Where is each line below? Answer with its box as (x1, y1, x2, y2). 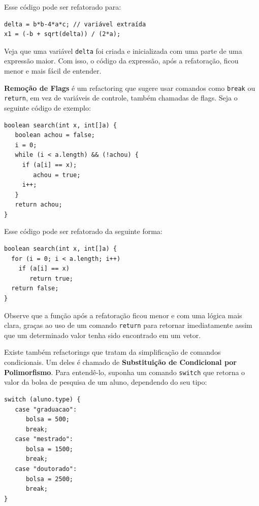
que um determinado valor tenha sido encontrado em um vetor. (4, 329, 201, 340)
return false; (11, 285, 59, 292)
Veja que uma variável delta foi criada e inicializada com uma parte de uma (4, 45, 242, 56)
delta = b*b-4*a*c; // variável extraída (4, 20, 146, 28)
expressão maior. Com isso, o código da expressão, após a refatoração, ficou (4, 55, 239, 66)
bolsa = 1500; (25, 445, 74, 453)
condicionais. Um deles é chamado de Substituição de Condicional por (4, 357, 237, 367)
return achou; (15, 201, 62, 209)
